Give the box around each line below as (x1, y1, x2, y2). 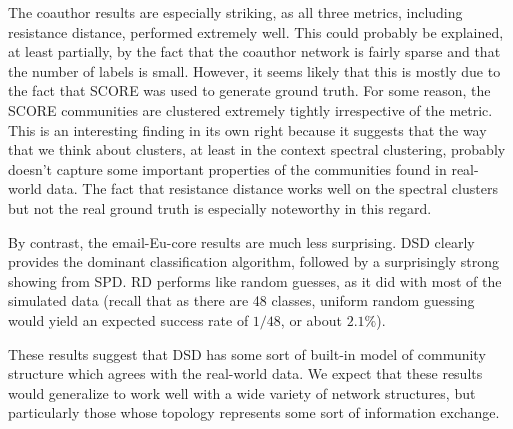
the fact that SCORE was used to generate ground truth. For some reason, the (8, 80, 491, 101)
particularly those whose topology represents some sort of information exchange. (8, 402, 500, 423)
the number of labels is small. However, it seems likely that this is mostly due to (8, 60, 501, 81)
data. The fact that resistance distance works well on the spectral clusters (46, 178, 498, 199)
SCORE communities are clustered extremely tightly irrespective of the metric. (8, 99, 493, 120)
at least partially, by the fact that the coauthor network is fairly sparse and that (8, 41, 501, 62)
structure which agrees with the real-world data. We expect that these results (8, 363, 483, 384)
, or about (280, 309, 342, 330)
